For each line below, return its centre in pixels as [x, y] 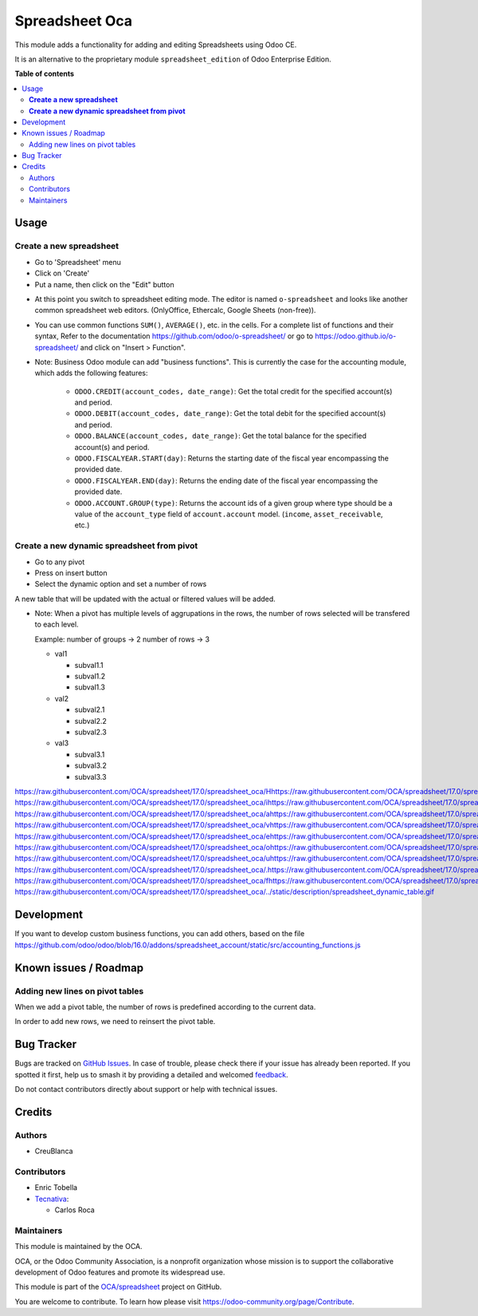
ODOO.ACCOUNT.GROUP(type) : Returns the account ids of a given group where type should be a [234, 503]
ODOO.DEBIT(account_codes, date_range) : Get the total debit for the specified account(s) [230, 413]
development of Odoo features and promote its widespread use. [120, 1272]
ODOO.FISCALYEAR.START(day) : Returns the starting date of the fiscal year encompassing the [232, 458]
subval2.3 [90, 732]
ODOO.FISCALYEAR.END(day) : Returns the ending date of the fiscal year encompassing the [226, 480]
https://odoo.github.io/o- [356, 336]
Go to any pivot [60, 562]
